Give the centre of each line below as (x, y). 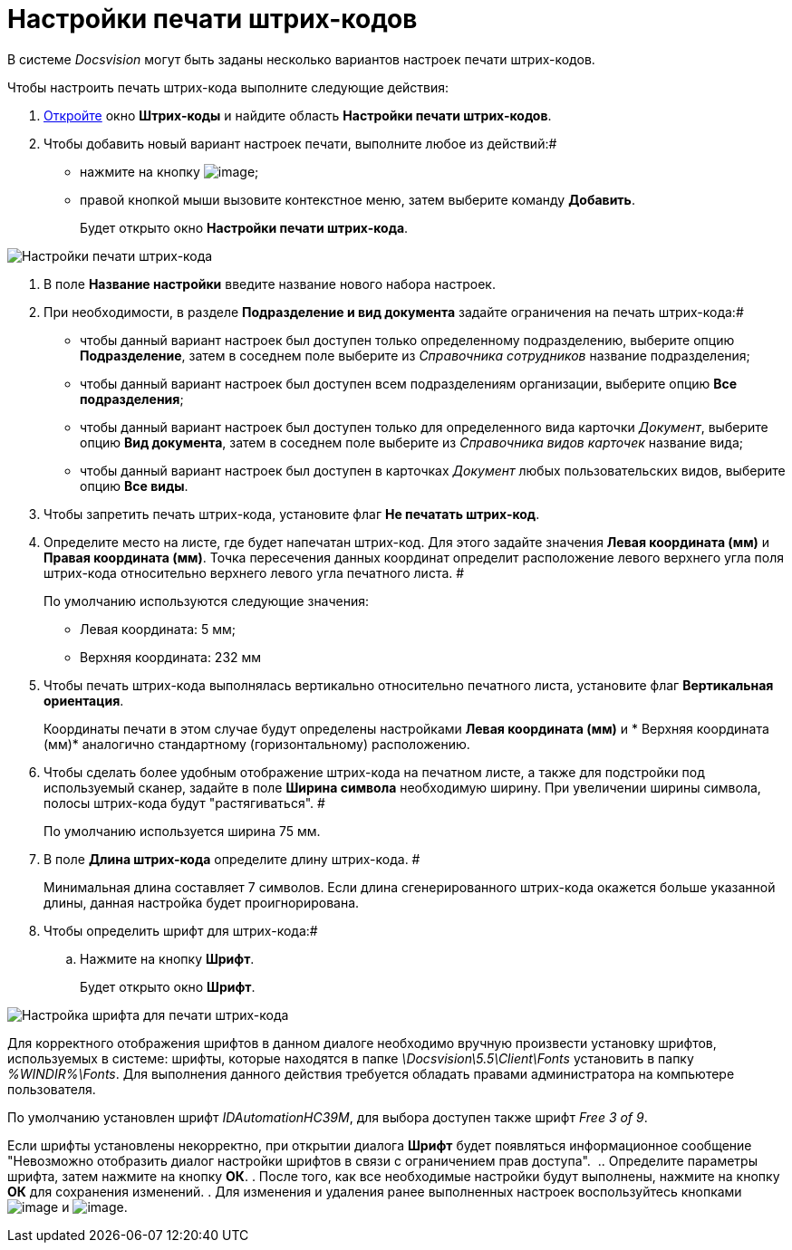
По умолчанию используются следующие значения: (207, 601)
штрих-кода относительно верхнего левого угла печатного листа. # (254, 572)
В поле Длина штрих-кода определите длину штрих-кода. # (232, 859)
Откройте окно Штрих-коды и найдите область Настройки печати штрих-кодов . (298, 115)
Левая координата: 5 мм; (158, 629)
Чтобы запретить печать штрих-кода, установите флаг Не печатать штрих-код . (292, 514)
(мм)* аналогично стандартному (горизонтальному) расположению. (257, 744)
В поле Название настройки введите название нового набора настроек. (270, 284)
